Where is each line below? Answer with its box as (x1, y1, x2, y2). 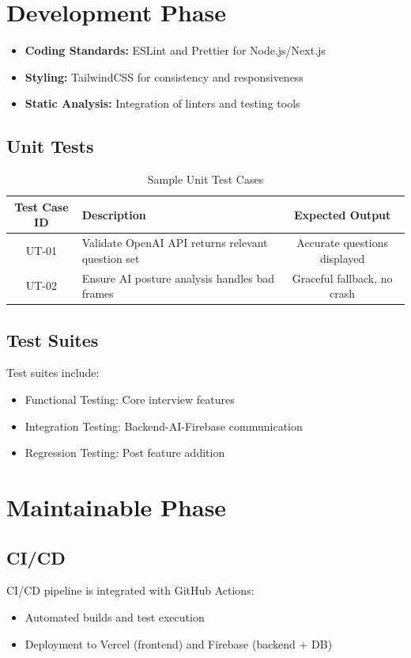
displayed (319, 249, 365, 266)
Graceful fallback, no (292, 269, 393, 286)
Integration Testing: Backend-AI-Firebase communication (25, 417, 303, 434)
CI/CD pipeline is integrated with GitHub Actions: (6, 582, 255, 599)
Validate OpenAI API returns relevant (81, 234, 268, 251)
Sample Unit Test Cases (147, 171, 264, 188)
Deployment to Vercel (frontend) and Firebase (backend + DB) (25, 635, 333, 652)
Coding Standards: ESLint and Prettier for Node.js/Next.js (25, 42, 326, 59)
